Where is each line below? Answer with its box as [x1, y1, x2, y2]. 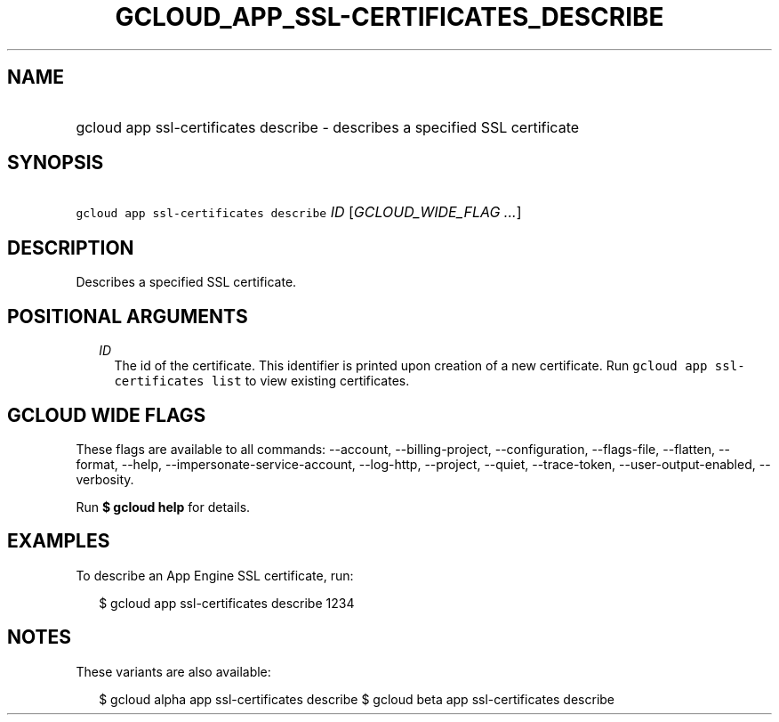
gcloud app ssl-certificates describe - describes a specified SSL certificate [76, 118, 580, 136]
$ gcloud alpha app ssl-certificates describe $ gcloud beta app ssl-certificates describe [99, 691, 615, 707]
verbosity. [76, 471, 134, 487]
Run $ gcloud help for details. [76, 499, 251, 515]
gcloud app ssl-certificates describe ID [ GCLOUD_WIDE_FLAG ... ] [76, 203, 522, 222]
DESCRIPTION [7, 236, 134, 259]
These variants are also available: [76, 663, 271, 679]
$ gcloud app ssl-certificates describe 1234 [99, 595, 355, 611]
